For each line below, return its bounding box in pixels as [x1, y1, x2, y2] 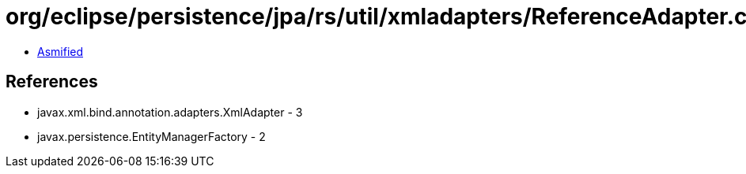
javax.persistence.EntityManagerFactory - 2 [37, 129, 266, 143]
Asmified [37, 44, 84, 58]
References [6, 72, 98, 92]
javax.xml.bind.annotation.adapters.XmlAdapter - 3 [37, 105, 303, 119]
